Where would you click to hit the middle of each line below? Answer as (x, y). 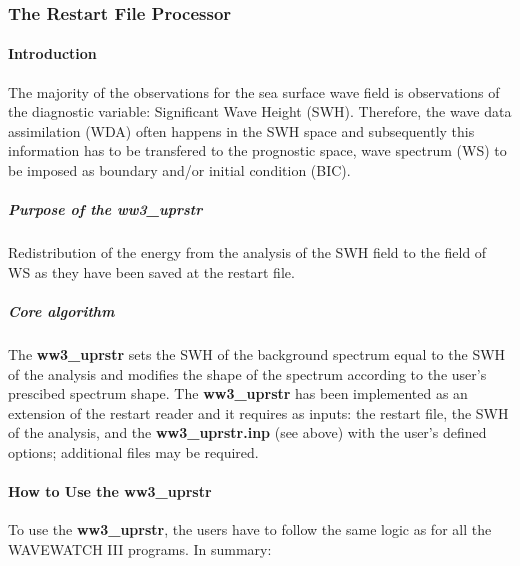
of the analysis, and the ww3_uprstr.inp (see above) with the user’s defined (247, 432)
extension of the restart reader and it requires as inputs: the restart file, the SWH (258, 412)
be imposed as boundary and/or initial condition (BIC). (179, 170)
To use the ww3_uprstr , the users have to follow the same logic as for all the (250, 529)
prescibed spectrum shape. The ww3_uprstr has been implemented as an (238, 393)
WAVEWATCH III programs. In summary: (140, 548)
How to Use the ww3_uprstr (110, 491)
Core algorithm (61, 310)
